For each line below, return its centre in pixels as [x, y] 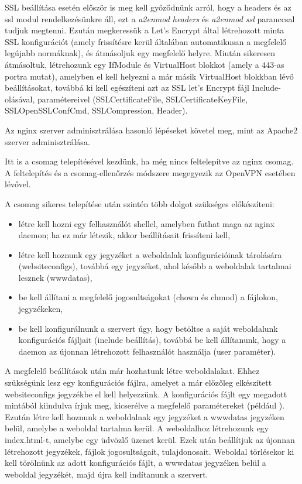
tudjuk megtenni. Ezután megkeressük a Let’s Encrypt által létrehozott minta [145, 30]
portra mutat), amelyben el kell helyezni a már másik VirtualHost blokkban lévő [149, 76]
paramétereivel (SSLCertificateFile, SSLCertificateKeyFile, [143, 99]
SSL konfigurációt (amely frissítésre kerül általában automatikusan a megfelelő [146, 41]
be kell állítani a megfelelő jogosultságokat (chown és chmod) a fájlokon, [148, 297]
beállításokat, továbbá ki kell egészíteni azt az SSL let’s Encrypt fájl [127, 87]
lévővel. [18, 184]
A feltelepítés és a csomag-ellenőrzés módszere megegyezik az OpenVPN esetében [150, 172]
